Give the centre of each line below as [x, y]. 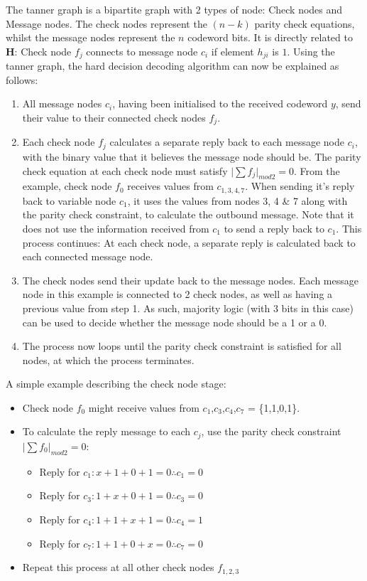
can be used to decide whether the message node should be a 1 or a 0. [175, 322]
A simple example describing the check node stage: [116, 384]
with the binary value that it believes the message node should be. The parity [192, 156]
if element [232, 51]
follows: [22, 79]
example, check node [67, 186]
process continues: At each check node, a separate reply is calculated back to [189, 242]
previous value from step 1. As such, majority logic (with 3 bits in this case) [188, 308]
